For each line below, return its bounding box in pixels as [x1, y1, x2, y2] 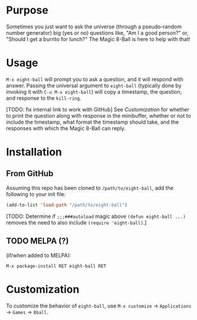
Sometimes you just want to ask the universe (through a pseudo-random [6, 23, 182, 30]
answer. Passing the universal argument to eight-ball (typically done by [6, 82, 182, 89]
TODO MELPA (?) [6, 236, 69, 246]
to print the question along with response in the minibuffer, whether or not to [6, 112, 191, 119]
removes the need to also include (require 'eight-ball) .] [6, 219, 147, 226]
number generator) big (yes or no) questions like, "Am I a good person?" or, [6, 29, 189, 36]
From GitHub [6, 169, 54, 179]
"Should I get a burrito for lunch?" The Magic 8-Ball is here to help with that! [6, 35, 191, 42]
